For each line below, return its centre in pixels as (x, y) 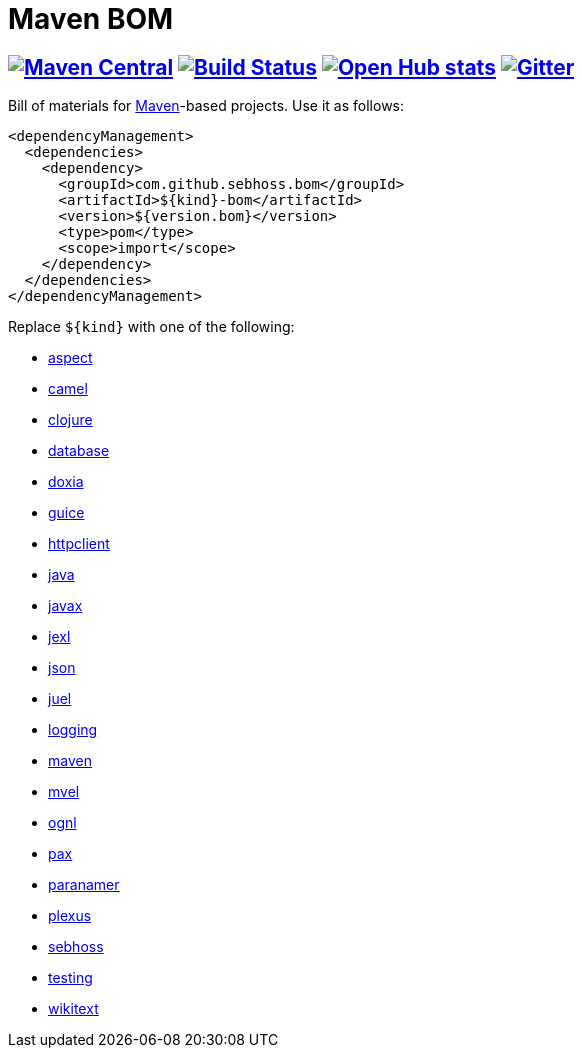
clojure (70, 420)
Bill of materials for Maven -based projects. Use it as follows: (206, 106)
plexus (70, 916)
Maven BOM (91, 19)
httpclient (79, 544)
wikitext (73, 1009)
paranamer (84, 885)
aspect (70, 358)
